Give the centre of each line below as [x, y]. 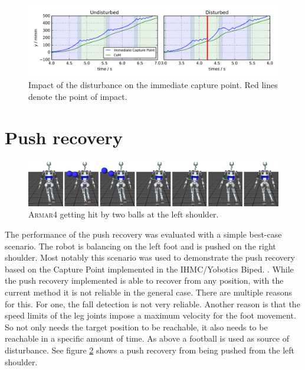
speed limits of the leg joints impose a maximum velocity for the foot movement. [150, 315]
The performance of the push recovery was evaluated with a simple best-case [143, 234]
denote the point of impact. [78, 96]
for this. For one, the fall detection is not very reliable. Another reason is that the [152, 304]
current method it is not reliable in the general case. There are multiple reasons [149, 292]
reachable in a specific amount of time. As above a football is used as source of [147, 338]
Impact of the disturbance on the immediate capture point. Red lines [153, 85]
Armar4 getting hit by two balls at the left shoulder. [124, 214]
